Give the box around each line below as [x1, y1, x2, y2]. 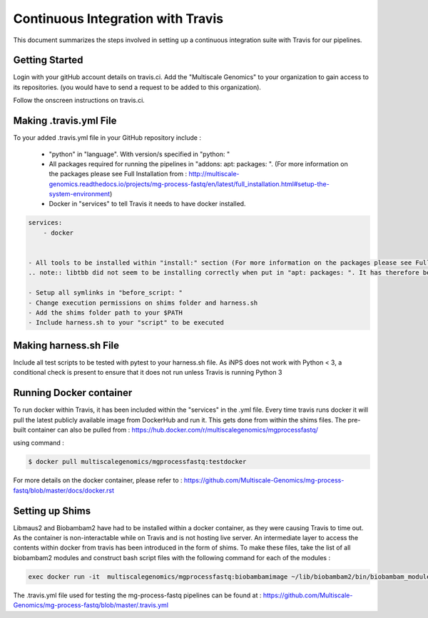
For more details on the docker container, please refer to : [13, 476, 183, 485]
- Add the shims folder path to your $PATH [28, 308, 183, 317]
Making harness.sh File [13, 339, 120, 351]
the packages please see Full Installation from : [49, 170, 188, 178]
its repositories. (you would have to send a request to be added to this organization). [13, 83, 262, 91]
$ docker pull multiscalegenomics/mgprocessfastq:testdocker [28, 457, 247, 466]
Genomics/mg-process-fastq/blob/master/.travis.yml [13, 601, 169, 609]
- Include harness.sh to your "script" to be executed [28, 318, 224, 327]
